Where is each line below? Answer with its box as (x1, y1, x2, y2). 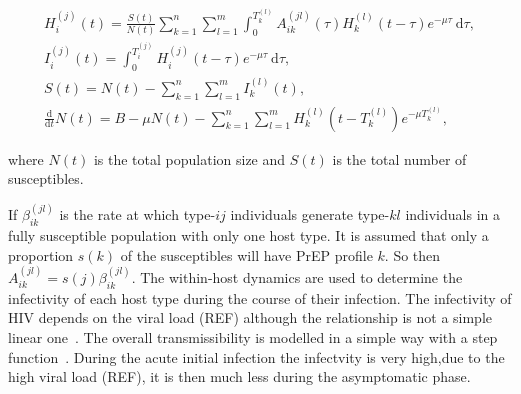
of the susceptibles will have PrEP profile (120, 244, 373, 265)
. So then (384, 244, 441, 265)
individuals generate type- (230, 204, 390, 225)
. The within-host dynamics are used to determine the (131, 266, 463, 287)
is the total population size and (93, 148, 286, 169)
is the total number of (332, 148, 467, 169)
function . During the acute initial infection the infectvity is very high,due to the (8, 346, 505, 367)
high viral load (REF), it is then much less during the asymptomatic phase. (8, 366, 471, 387)
